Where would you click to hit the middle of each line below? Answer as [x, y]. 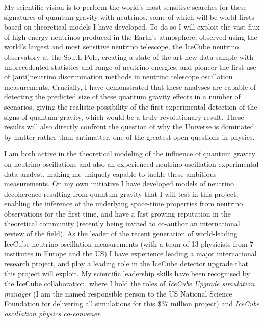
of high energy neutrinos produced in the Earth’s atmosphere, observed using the [131, 36]
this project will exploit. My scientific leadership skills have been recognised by [127, 273]
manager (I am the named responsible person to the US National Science [118, 293]
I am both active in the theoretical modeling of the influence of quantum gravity [130, 154]
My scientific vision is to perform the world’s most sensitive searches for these [125, 7]
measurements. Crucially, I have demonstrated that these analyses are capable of [130, 86]
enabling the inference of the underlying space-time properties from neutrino [124, 204]
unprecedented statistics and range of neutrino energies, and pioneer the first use [130, 66]
